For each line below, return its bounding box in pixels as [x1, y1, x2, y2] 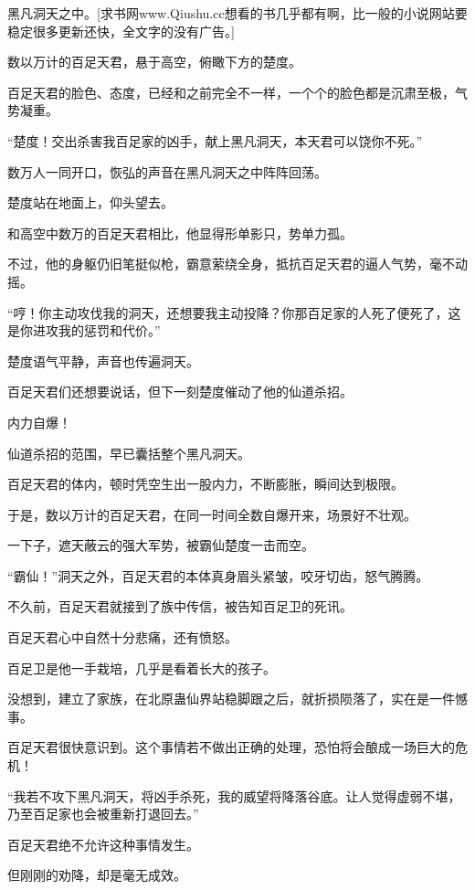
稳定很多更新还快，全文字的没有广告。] [7, 21, 235, 40]
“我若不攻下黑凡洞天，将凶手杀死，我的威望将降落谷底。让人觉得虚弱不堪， [7, 786, 461, 805]
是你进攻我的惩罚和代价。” [7, 321, 161, 340]
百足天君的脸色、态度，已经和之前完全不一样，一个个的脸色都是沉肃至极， [7, 82, 455, 101]
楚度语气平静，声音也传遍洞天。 [7, 351, 199, 370]
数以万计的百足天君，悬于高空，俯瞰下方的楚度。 [7, 52, 301, 71]
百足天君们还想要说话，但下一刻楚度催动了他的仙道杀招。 [7, 382, 353, 401]
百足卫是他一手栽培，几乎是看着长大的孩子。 [7, 658, 276, 677]
